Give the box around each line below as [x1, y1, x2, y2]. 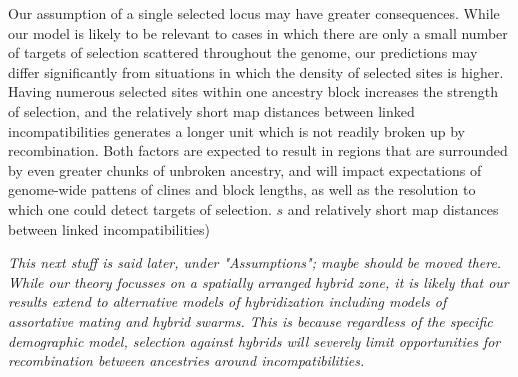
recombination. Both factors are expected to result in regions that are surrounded [8, 140, 508, 161]
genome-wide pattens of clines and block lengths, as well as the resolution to [8, 179, 476, 200]
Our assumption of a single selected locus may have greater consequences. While [8, 3, 500, 23]
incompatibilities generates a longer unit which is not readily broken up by [8, 120, 465, 141]
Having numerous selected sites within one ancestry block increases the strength [8, 81, 498, 102]
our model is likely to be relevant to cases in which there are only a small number [8, 22, 508, 43]
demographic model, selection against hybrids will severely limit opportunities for [8, 330, 501, 351]
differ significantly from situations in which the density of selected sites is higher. [8, 61, 504, 82]
